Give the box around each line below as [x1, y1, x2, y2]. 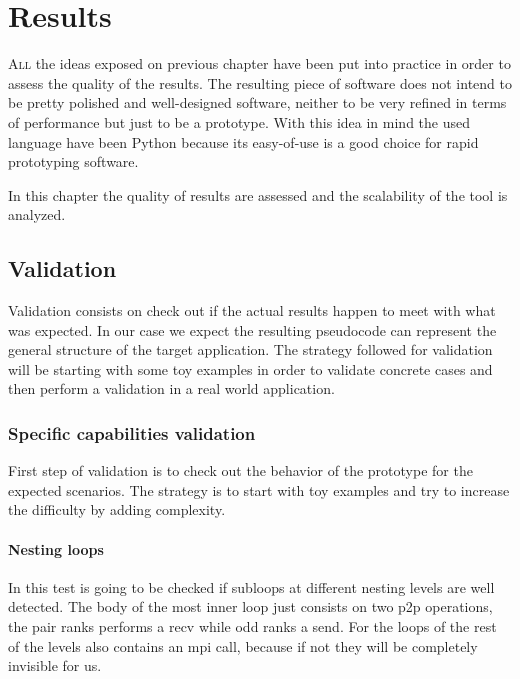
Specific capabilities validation [8, 420, 256, 445]
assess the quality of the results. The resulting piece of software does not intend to [8, 72, 512, 93]
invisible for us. [8, 655, 102, 676]
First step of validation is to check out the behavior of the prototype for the [8, 460, 473, 481]
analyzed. [8, 204, 66, 225]
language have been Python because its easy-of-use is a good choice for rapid [8, 131, 479, 152]
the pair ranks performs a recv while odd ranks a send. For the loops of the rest [8, 616, 497, 637]
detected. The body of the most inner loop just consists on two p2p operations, [8, 596, 493, 617]
